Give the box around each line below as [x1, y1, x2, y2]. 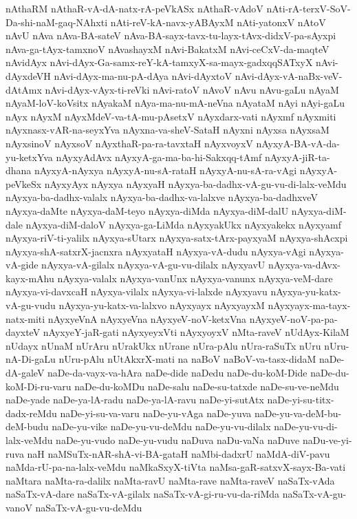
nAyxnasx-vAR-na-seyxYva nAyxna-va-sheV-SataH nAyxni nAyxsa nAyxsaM [6, 123, 329, 137]
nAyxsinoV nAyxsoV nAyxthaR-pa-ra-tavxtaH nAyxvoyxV [6, 136, 253, 150]
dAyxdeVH [6, 68, 51, 83]
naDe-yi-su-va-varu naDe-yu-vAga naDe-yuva [60, 405, 252, 420]
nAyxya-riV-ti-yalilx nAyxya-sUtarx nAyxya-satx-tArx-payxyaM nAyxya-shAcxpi [6, 231, 348, 245]
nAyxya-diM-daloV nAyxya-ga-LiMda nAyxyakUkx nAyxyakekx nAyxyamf [25, 217, 341, 231]
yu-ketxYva [6, 149, 53, 164]
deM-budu [6, 419, 49, 434]
